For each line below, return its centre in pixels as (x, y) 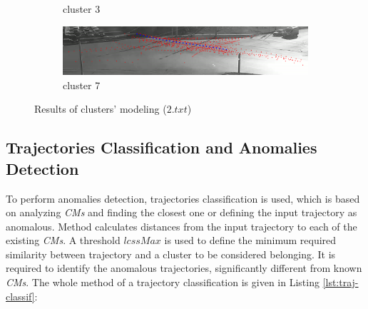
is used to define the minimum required (250, 240)
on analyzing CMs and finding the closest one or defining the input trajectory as (182, 212)
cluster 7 (82, 85)
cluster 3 (82, 9)
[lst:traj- (341, 282)
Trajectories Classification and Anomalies (162, 147)
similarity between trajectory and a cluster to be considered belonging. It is (171, 254)
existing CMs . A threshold (63, 240)
